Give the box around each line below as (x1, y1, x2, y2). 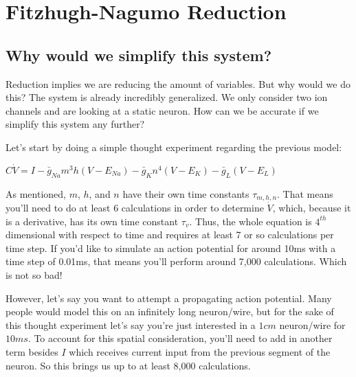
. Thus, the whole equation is (189, 214, 312, 228)
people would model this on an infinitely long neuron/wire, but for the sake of (5, 304, 334, 319)
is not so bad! (5, 267, 63, 282)
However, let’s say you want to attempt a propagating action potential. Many (5, 290, 332, 305)
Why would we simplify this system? (5, 44, 272, 65)
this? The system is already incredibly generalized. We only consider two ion (5, 90, 328, 104)
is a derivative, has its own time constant (5, 214, 179, 228)
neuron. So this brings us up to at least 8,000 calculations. (5, 358, 251, 372)
